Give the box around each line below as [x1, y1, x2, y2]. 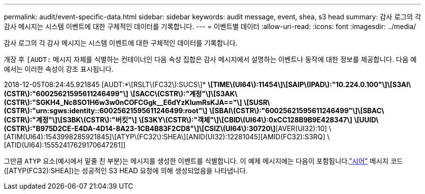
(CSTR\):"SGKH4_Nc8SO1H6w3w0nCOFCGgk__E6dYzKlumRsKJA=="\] [4, 98, 242, 106]
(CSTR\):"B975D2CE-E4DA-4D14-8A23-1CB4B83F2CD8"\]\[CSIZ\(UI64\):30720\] [4, 124, 276, 133]
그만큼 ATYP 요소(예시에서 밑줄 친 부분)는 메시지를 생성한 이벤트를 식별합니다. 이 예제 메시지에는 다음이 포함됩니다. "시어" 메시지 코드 [4, 157, 403, 165]
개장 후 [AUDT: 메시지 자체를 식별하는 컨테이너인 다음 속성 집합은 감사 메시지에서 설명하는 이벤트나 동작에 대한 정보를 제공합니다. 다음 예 [4, 55, 417, 63]
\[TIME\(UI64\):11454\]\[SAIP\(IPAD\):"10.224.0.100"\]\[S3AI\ [208, 80, 411, 89]
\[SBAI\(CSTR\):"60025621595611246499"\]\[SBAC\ [209, 106, 384, 115]
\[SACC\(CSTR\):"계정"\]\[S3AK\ [130, 90, 238, 98]
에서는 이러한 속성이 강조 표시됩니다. [4, 65, 114, 73]
